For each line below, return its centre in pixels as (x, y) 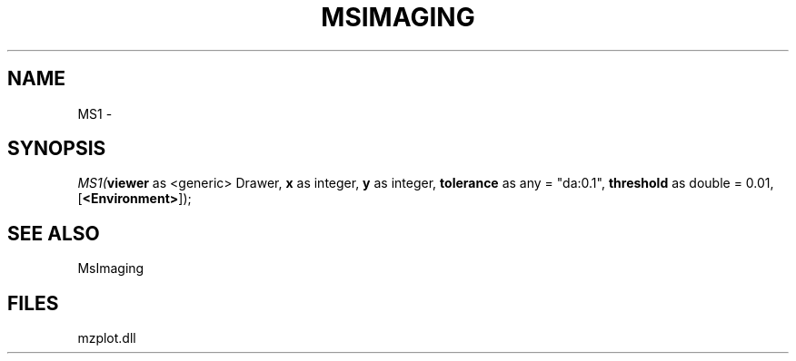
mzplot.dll (107, 338)
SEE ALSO (54, 233)
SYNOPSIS (57, 149)
